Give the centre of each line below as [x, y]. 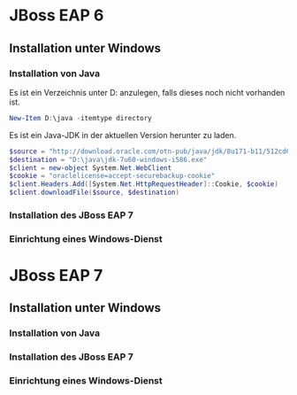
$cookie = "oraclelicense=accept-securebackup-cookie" [112, 176]
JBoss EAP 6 [57, 15]
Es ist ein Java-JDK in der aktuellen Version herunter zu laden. [123, 135]
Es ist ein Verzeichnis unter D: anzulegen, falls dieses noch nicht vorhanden [147, 92]
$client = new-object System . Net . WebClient [91, 168]
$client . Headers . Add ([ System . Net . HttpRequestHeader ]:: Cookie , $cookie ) [144, 184]
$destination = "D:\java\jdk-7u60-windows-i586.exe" [108, 159]
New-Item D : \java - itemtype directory [80, 118]
